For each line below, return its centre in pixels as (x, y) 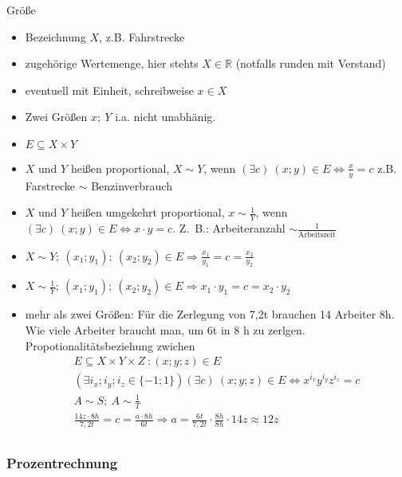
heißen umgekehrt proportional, (148, 212)
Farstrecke (50, 185)
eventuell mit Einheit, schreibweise (109, 90)
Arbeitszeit (317, 235)
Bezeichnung (55, 36)
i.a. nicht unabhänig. (166, 117)
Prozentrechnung (62, 462)
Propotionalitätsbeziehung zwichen (110, 345)
